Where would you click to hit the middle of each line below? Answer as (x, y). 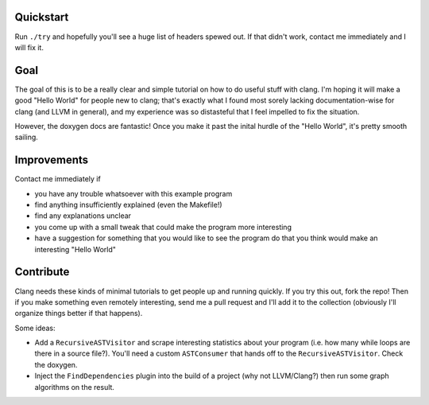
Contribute (42, 272)
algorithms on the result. (75, 387)
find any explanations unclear (83, 216)
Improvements (52, 160)
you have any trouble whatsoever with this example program (133, 193)
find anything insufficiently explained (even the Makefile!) (128, 205)
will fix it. (29, 47)
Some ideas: (35, 328)
